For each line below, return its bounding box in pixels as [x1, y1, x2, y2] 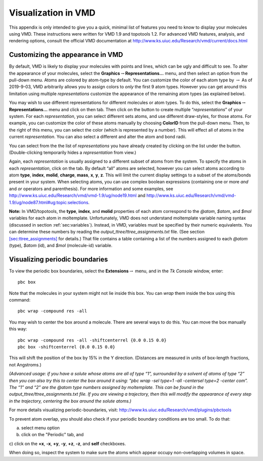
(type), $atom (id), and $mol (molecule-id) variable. [9, 243, 113, 248]
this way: [9, 326, 27, 332]
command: [9, 297, 31, 303]
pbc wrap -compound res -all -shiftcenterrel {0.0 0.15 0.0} [18, 337, 167, 343]
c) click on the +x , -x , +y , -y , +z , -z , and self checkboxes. [9, 441, 126, 446]
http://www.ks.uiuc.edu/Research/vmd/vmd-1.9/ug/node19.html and [9, 192, 146, 198]
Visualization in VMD [9, 7, 96, 18]
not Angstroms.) [9, 362, 41, 367]
